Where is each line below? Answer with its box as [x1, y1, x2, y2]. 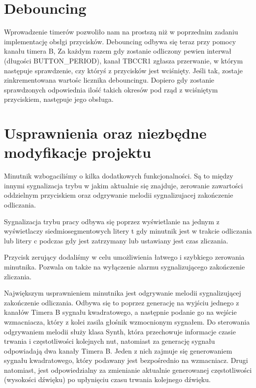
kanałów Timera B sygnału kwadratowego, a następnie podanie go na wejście [4, 307, 237, 317]
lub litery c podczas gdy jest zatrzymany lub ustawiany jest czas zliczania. [4, 235, 228, 245]
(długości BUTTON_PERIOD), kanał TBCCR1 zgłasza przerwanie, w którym [4, 55, 243, 65]
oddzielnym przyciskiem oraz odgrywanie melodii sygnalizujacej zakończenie [4, 190, 233, 200]
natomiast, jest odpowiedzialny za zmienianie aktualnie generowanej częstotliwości [4, 364, 252, 375]
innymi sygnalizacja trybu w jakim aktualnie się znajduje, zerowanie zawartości [4, 180, 243, 190]
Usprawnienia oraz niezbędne [4, 123, 207, 143]
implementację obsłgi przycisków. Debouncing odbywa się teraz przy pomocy [4, 36, 236, 46]
